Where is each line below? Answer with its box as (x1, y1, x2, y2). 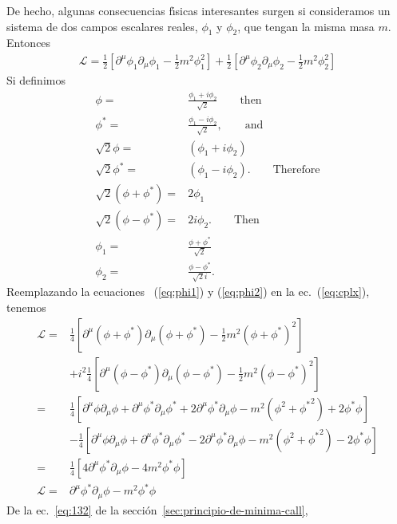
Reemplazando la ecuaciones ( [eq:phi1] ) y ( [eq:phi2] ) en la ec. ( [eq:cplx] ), (6, 283, 370, 300)
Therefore (272, 164, 320, 176)
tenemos (6, 299, 46, 316)
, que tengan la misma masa (237, 18, 375, 34)
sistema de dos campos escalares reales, (6, 18, 198, 34)
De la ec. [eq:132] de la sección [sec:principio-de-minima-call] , (6, 501, 308, 518)
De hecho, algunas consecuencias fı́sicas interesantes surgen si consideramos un (6, 2, 391, 18)
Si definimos (6, 72, 66, 89)
